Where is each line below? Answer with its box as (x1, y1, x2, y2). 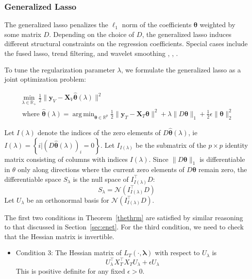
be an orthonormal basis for (26, 194, 109, 205)
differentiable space (4, 174, 61, 184)
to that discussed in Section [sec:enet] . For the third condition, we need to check (4, 222, 244, 232)
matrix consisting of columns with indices (4, 154, 128, 164)
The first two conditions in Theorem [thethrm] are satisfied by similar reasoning (4, 212, 243, 222)
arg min (72, 110, 95, 118)
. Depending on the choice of (49, 29, 134, 39)
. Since (149, 154, 168, 164)
